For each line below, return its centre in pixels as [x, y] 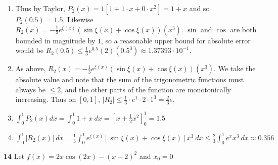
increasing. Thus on [46, 99]
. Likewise [78, 19]
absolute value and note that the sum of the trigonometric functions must [130, 79]
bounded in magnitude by [55, 40]
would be [30, 50]
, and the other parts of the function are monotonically [146, 89]
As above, [31, 68]
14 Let [14, 156]
